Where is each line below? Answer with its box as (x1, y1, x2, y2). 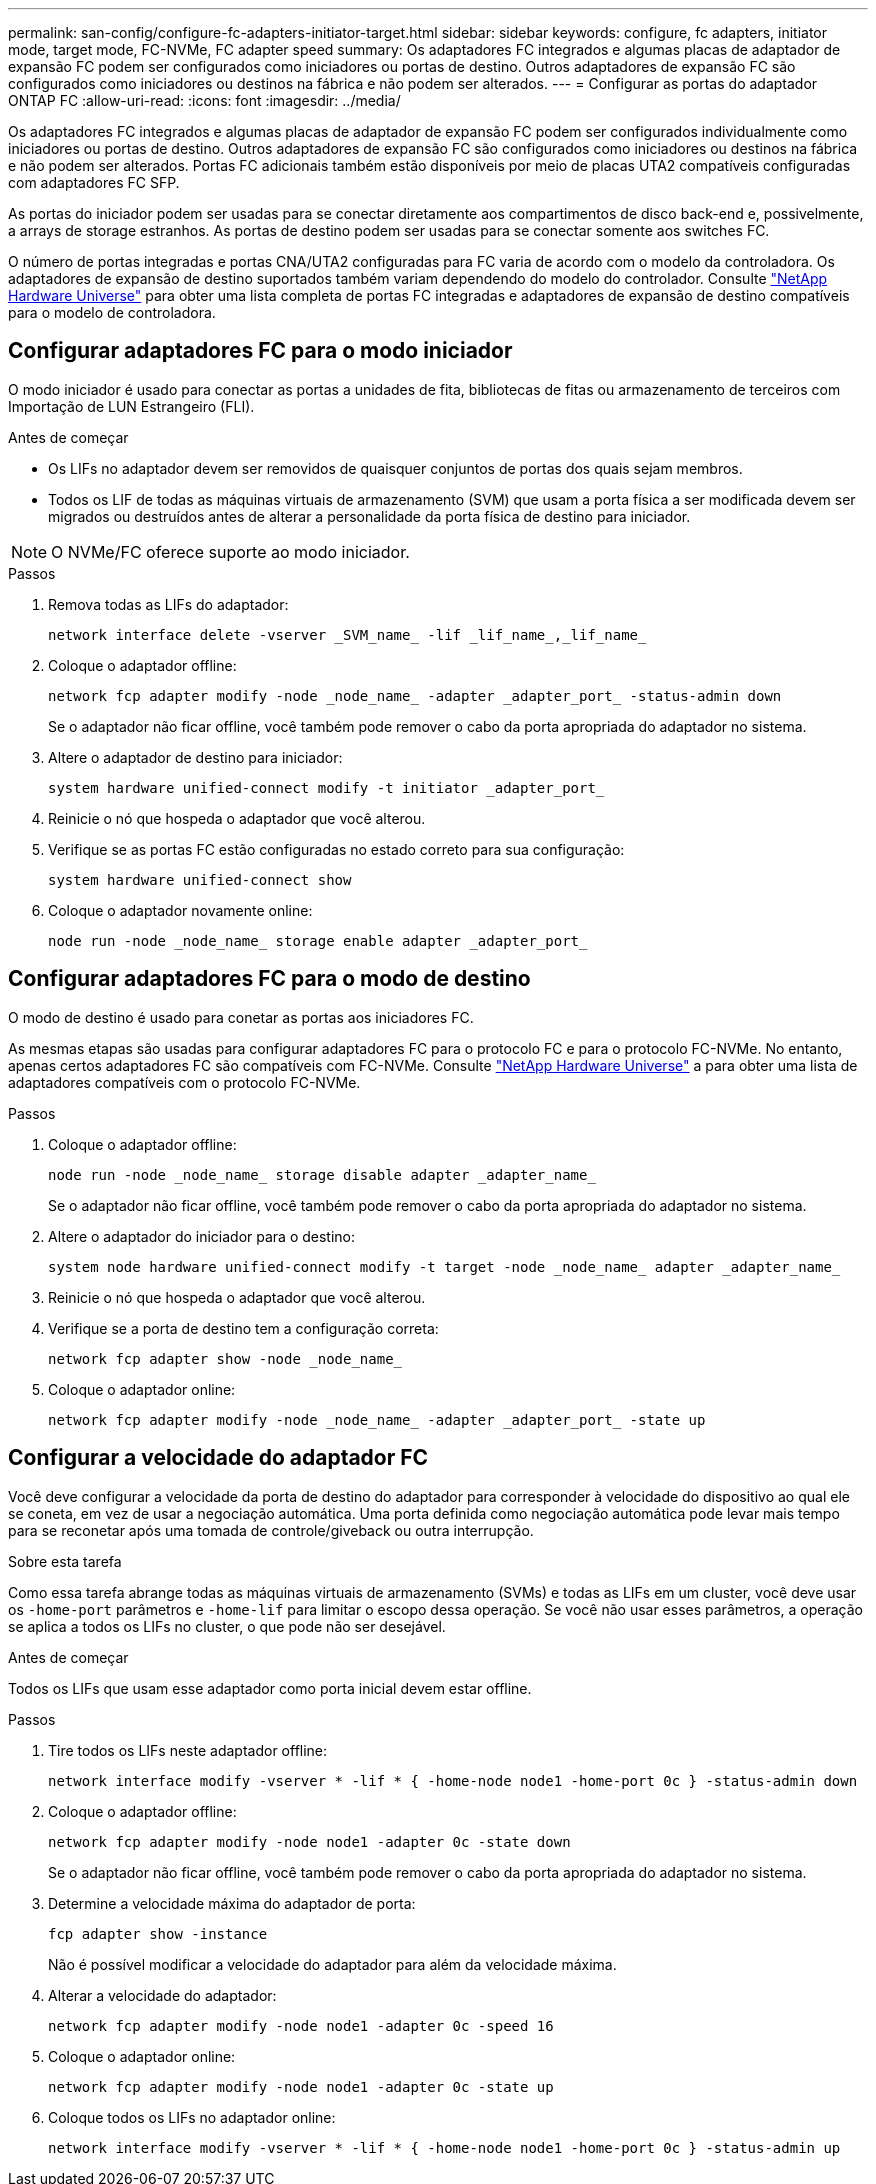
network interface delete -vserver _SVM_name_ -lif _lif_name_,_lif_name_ (48, 626, 647, 643)
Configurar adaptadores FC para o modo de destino (8, 966, 531, 992)
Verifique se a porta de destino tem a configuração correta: (48, 1319, 439, 1337)
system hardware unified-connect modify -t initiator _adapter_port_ (48, 779, 605, 796)
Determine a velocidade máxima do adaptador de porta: (48, 1894, 416, 1912)
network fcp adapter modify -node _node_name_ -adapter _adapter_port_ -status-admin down (48, 687, 782, 704)
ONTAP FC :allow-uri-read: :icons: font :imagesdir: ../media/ (8, 92, 401, 109)
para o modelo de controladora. (8, 304, 216, 321)
